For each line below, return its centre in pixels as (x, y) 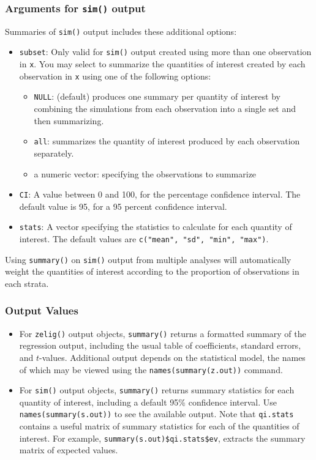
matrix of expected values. (69, 450)
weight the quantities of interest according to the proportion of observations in (152, 271)
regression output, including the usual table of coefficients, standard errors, (160, 345)
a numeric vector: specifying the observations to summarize (145, 173)
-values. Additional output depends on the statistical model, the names (172, 357)
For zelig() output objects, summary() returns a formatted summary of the (163, 333)
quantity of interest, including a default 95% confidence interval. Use (148, 402)
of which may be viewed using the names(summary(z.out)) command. (151, 369)
